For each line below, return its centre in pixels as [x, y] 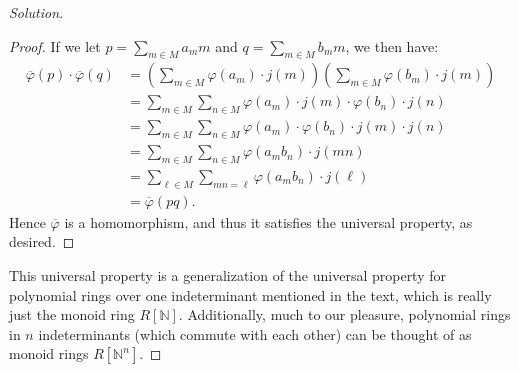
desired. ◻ [42, 241]
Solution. [36, 12]
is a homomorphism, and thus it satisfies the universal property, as [268, 221]
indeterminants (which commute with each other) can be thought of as [255, 333]
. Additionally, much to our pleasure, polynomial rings [344, 314]
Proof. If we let [55, 45]
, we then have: [392, 45]
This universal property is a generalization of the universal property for [227, 274]
